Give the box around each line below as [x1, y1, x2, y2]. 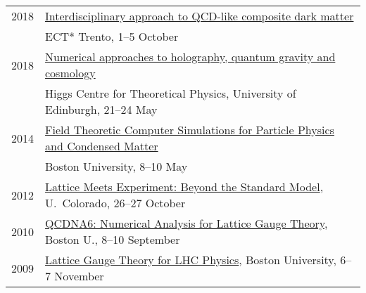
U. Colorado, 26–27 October [45, 195, 186, 211]
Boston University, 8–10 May [45, 158, 188, 174]
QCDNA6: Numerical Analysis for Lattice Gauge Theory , [45, 215, 328, 231]
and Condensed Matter [45, 138, 158, 154]
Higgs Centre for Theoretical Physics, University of [45, 85, 296, 101]
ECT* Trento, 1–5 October [45, 28, 179, 44]
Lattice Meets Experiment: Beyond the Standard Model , [45, 178, 324, 195]
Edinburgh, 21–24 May [45, 101, 158, 117]
